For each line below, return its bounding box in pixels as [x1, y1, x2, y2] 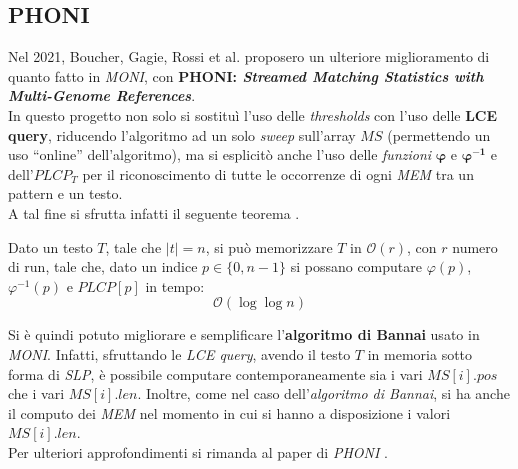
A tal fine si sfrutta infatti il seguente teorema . [8, 202, 300, 223]
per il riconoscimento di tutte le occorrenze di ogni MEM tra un [82, 163, 474, 184]
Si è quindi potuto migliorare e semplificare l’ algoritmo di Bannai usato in [8, 324, 480, 345]
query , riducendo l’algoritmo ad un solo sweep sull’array [8, 124, 356, 145]
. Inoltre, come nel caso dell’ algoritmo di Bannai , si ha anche [137, 383, 510, 404]
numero [452, 236, 498, 257]
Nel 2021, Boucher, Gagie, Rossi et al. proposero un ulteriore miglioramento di [8, 46, 490, 67]
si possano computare [290, 256, 422, 277]
